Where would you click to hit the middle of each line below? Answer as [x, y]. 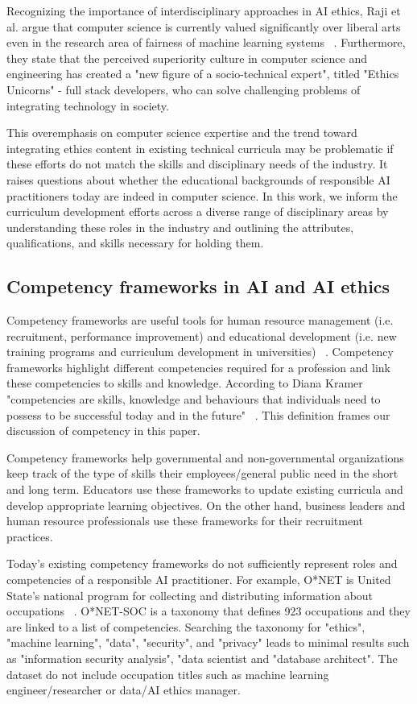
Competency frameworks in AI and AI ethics [198, 286]
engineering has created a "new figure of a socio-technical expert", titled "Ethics [203, 74]
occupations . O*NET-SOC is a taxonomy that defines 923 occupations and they [208, 611]
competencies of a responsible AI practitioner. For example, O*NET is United [199, 580]
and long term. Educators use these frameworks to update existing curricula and [205, 489]
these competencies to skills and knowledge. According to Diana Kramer [185, 383]
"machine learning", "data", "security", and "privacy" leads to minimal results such [208, 642]
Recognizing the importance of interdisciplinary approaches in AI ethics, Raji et [204, 10]
